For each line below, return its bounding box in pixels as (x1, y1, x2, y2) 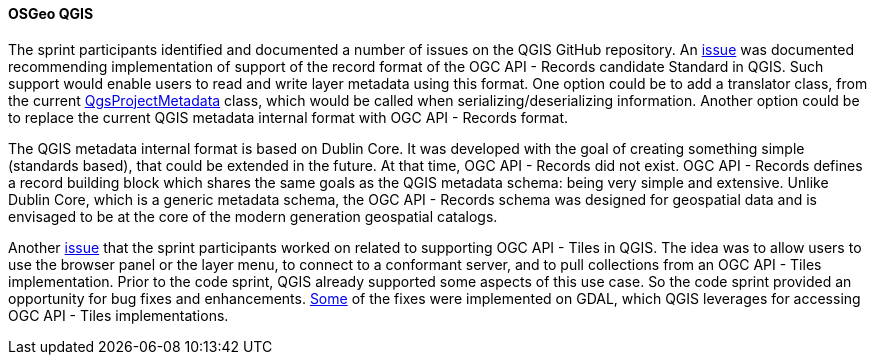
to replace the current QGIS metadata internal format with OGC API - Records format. (8, 108, 569, 126)
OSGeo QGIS (8, 5, 94, 22)
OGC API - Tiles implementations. (8, 306, 229, 324)
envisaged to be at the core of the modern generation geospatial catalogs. (8, 207, 498, 225)
